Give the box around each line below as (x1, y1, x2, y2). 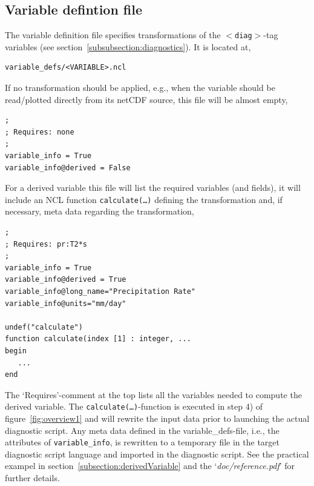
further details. (5, 471, 60, 484)
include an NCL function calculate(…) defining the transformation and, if (5, 193, 283, 205)
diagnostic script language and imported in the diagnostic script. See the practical (5, 447, 309, 460)
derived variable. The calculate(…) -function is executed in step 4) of (5, 400, 263, 413)
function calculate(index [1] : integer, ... (5, 335, 191, 344)
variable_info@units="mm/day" (5, 299, 126, 308)
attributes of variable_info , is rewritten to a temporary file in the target (5, 436, 280, 448)
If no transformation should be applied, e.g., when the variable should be (5, 81, 275, 94)
